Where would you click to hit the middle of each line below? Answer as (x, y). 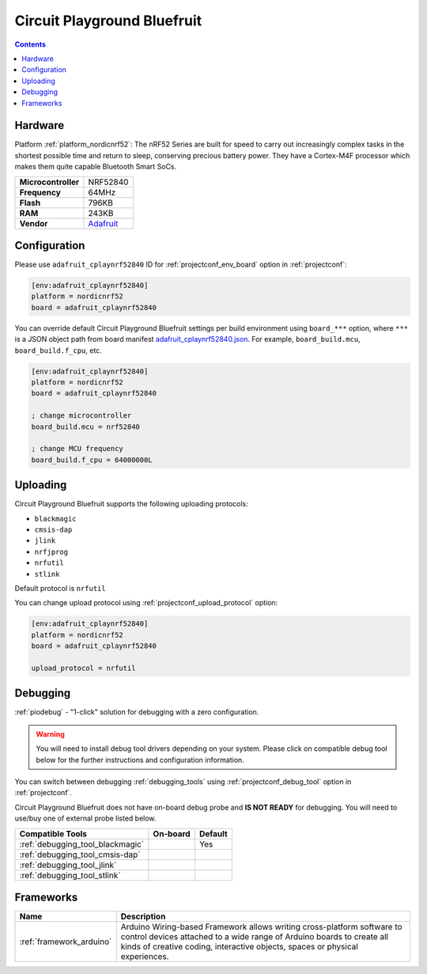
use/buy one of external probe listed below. (85, 818)
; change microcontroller (81, 416)
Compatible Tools (53, 833)
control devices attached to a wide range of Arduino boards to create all (255, 937)
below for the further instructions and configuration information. (140, 760)
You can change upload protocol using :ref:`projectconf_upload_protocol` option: (146, 603)
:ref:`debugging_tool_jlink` (68, 865)
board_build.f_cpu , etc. (58, 350)
